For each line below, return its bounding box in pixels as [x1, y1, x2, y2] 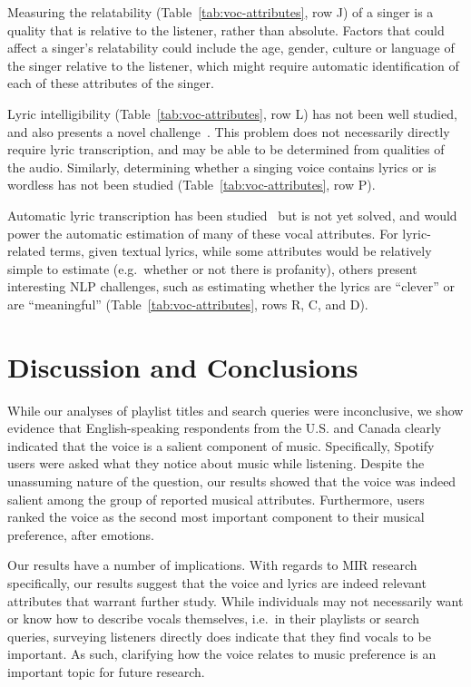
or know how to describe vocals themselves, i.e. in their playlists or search [7, 609, 420, 628]
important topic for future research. [7, 662, 205, 681]
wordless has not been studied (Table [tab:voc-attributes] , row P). [7, 175, 376, 194]
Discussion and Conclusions [7, 348, 358, 385]
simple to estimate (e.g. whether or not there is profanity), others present [7, 259, 417, 278]
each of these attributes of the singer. [7, 74, 214, 93]
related [7, 241, 46, 260]
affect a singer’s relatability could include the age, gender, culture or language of [7, 38, 455, 57]
